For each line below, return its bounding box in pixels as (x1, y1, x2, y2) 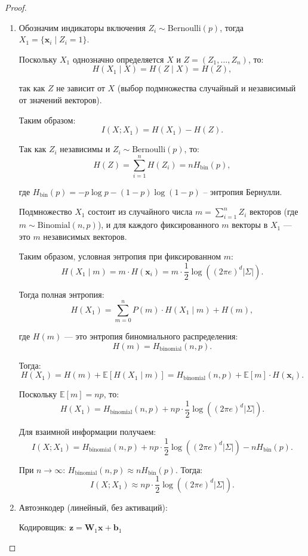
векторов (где (249, 205, 298, 218)
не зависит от (56, 82, 105, 94)
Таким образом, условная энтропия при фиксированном (19, 250, 221, 262)
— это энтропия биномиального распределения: (64, 330, 238, 342)
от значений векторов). (19, 93, 102, 106)
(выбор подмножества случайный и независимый (117, 82, 296, 94)
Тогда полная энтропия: (19, 288, 104, 300)
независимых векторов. (43, 230, 127, 242)
